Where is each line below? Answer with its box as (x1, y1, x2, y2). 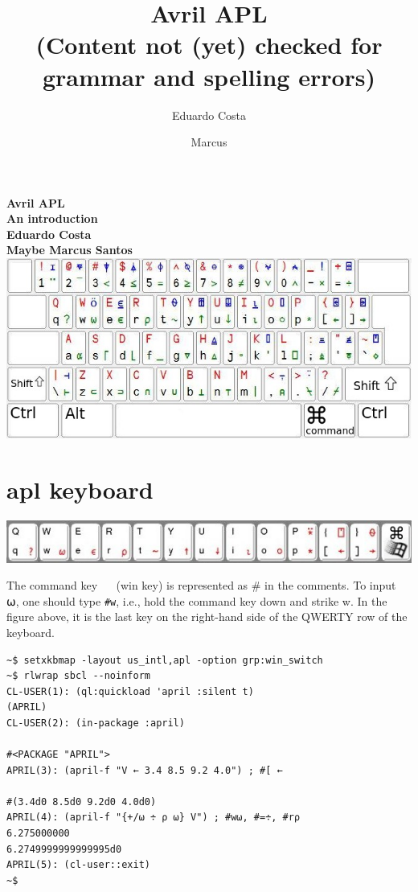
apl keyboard (6, 472, 154, 505)
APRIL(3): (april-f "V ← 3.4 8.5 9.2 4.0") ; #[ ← (6, 764, 283, 776)
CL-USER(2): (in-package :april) (6, 717, 185, 729)
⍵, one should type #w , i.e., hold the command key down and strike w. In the (6, 592, 387, 609)
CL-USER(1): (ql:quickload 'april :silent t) (6, 685, 254, 697)
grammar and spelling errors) (42, 60, 376, 92)
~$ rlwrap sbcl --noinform (6, 670, 150, 682)
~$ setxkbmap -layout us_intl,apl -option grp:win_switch (6, 654, 323, 666)
